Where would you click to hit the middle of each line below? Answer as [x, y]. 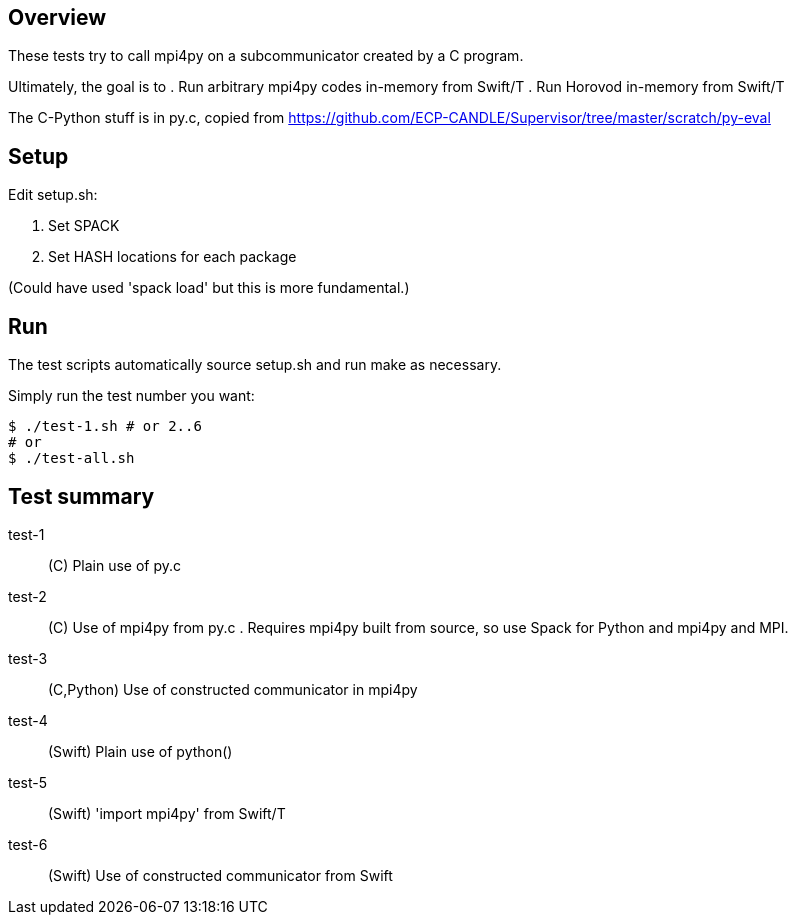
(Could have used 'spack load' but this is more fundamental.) [209, 288]
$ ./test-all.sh [71, 458]
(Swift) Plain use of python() [140, 751]
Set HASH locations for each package [172, 257]
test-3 [28, 658]
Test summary [81, 496]
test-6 [28, 844]
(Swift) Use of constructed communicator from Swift [220, 875]
